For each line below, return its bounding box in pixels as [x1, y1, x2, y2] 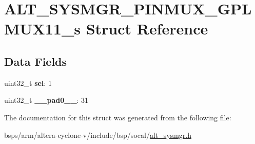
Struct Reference [86, 18, 208, 39]
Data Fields [4, 53, 67, 69]
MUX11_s [4, 18, 81, 39]
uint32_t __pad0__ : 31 [4, 95, 89, 105]
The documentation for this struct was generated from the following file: [4, 112, 231, 122]
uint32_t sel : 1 [4, 77, 52, 88]
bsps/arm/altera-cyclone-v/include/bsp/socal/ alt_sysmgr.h [4, 129, 191, 140]
